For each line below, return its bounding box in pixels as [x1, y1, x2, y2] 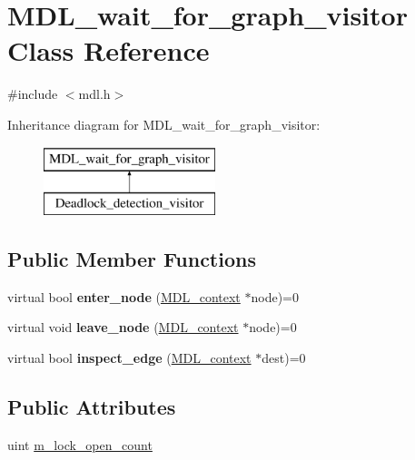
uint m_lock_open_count [7, 435, 153, 454]
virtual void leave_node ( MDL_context [7, 318, 239, 337]
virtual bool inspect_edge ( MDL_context [7, 348, 252, 367]
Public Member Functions [7, 245, 256, 273]
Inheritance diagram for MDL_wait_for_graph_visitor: [7, 114, 321, 133]
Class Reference [7, 32, 210, 69]
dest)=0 [262, 348, 306, 367]
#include [7, 84, 58, 103]
